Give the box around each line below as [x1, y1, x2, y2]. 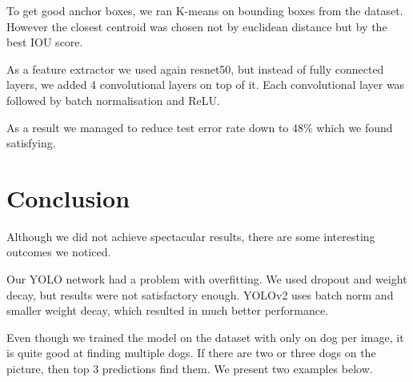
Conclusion [6, 181, 130, 214]
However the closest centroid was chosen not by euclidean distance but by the [6, 18, 387, 34]
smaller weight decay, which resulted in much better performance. [6, 302, 329, 319]
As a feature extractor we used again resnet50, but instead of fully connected [6, 60, 384, 77]
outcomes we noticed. [6, 243, 111, 260]
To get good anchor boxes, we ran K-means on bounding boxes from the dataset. [6, 2, 403, 18]
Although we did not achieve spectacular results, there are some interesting [6, 227, 375, 244]
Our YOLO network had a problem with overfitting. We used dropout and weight [6, 271, 407, 288]
